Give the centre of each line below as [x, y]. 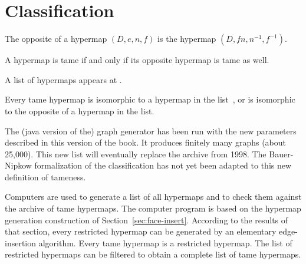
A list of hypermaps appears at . [63, 79]
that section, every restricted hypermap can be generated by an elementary [141, 231]
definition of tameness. [45, 176]
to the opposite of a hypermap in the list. [80, 110]
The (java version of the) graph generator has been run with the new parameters [151, 131]
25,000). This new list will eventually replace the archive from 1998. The [136, 154]
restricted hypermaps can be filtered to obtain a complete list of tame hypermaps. [153, 254]
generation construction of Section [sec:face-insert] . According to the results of [147, 220]
